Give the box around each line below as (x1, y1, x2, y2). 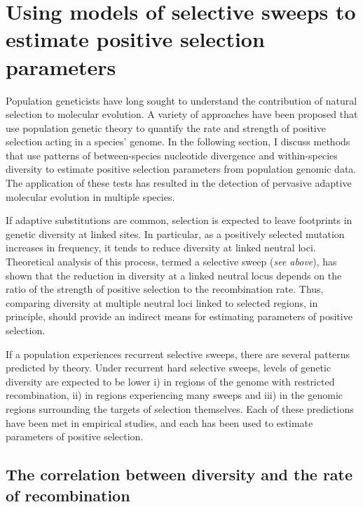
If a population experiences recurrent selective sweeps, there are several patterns (6, 346, 350, 361)
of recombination (6, 484, 130, 506)
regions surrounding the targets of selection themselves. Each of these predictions (6, 401, 354, 416)
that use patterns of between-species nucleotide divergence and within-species (6, 147, 338, 162)
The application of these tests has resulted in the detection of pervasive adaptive (6, 176, 352, 190)
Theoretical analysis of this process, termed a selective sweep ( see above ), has (6, 254, 337, 269)
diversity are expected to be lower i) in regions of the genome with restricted (6, 374, 335, 388)
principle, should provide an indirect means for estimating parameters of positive (6, 309, 352, 324)
